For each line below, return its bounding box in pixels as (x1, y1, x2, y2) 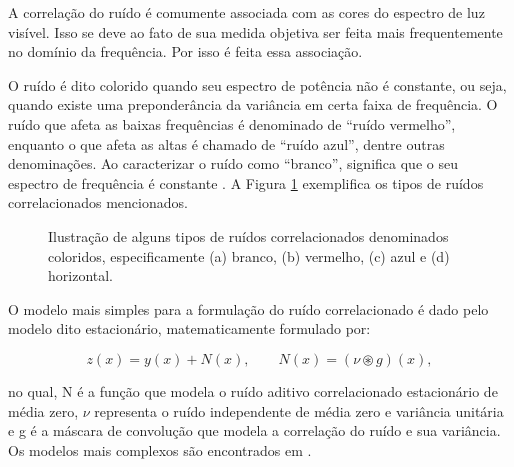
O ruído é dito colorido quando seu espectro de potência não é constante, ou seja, (8, 74, 507, 95)
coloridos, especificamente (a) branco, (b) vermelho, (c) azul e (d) (48, 245, 450, 266)
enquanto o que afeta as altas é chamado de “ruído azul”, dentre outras (8, 133, 445, 154)
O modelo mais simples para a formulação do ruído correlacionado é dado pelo (8, 298, 489, 319)
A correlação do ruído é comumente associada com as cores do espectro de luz (8, 2, 485, 22)
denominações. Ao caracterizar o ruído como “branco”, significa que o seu (8, 153, 458, 174)
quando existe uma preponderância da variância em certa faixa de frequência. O (8, 94, 498, 115)
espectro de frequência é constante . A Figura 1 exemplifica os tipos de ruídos (8, 172, 484, 193)
